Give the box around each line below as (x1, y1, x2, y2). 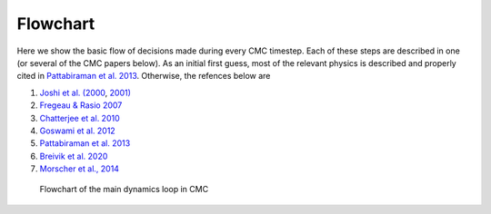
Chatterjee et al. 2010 (39, 112, 120, 123)
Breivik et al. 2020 (39, 151, 108, 161)
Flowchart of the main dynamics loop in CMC (39, 184, 209, 195)
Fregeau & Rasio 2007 (39, 100, 123, 111)
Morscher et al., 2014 (39, 163, 120, 174)
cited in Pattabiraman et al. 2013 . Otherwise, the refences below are (16, 71, 271, 82)
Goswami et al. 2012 (39, 125, 115, 136)
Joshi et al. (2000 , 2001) (39, 87, 132, 98)
